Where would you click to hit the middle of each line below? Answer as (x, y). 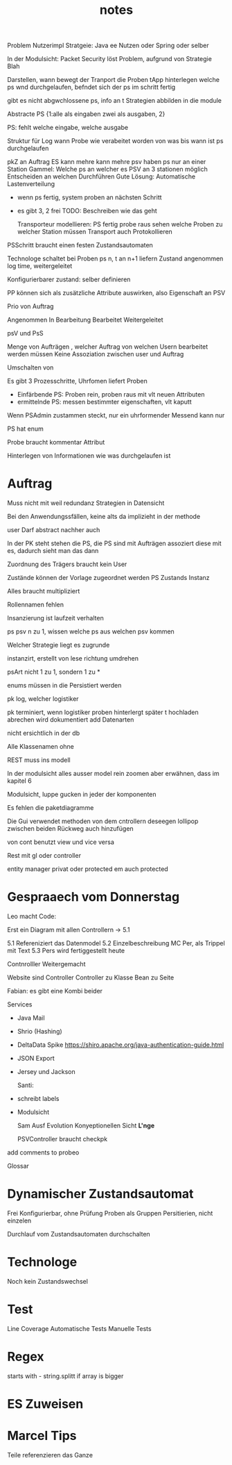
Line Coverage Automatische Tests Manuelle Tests (79, 1328)
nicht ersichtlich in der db (44, 733)
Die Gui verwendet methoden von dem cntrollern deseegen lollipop (103, 821)
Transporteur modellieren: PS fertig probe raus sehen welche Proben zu (120, 224)
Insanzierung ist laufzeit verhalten (55, 618)
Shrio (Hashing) (39, 1032)
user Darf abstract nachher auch (54, 530)
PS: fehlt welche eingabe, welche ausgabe (68, 128)
